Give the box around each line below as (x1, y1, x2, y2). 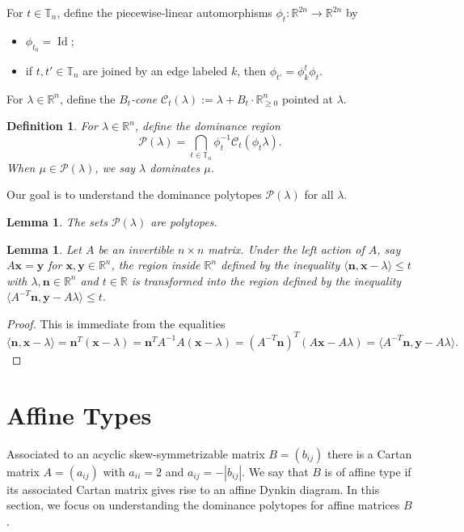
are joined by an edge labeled (82, 62, 228, 78)
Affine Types (6, 398, 152, 431)
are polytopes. (150, 213, 217, 230)
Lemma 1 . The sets (6, 213, 108, 230)
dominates (150, 158, 200, 175)
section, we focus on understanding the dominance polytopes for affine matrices (6, 496, 400, 513)
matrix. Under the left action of (208, 240, 365, 257)
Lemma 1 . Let (6, 240, 82, 257)
